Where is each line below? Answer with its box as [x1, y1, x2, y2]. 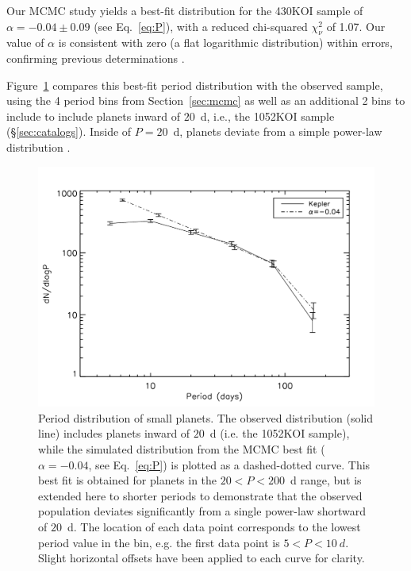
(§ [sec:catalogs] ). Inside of [6, 123, 132, 140]
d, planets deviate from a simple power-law [173, 123, 382, 140]
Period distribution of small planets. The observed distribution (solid [38, 409, 374, 426]
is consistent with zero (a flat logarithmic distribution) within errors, [58, 34, 393, 51]
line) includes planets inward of [38, 425, 190, 442]
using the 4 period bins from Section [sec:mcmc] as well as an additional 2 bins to [6, 92, 405, 109]
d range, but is [290, 472, 362, 488]
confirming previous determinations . [6, 49, 185, 66]
